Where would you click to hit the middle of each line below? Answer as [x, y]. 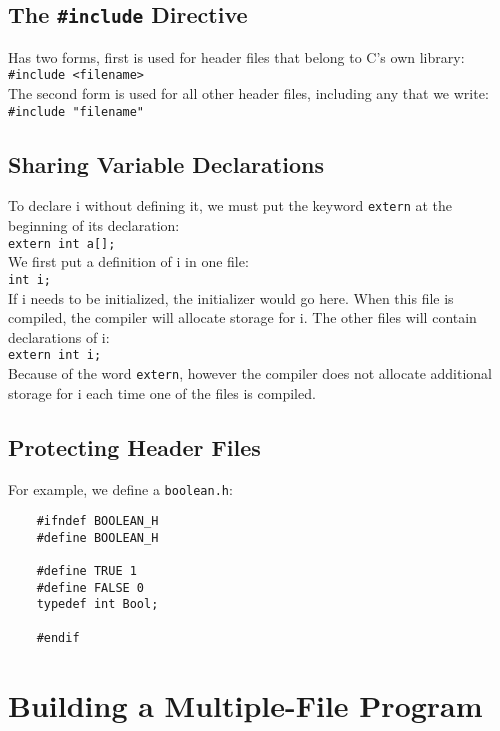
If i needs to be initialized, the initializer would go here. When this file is [231, 297]
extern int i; [55, 355]
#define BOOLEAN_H [97, 537]
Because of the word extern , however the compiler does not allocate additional [250, 373]
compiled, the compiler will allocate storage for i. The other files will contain [242, 317]
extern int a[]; [62, 243]
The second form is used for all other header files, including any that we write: [248, 93]
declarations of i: [59, 336]
